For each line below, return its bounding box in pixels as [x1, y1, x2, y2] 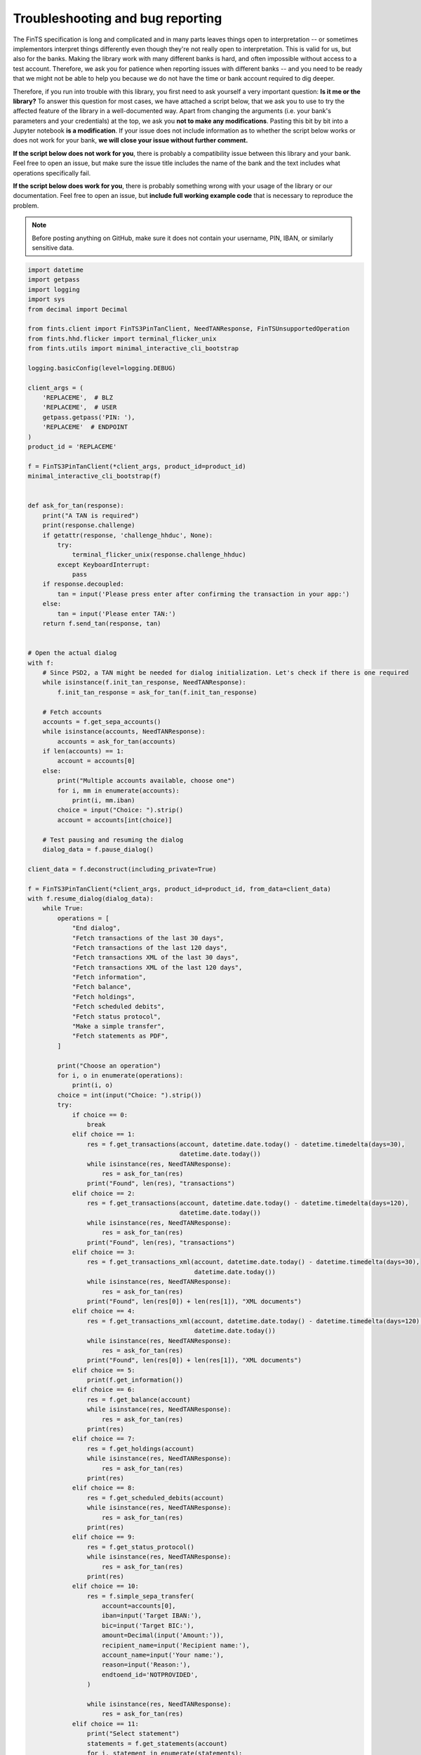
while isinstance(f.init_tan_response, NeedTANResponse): [42, 678, 246, 687]
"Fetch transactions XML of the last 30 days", [72, 953, 239, 962]
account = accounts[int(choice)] [57, 816, 173, 824]
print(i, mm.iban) [72, 797, 136, 804]
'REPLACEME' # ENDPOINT [42, 423, 128, 431]
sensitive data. [32, 243, 74, 252]
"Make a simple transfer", [72, 1022, 165, 1031]
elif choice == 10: [72, 1582, 140, 1590]
